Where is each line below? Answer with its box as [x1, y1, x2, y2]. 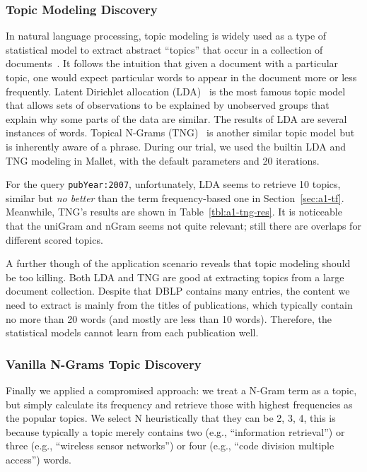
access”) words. [6, 452, 71, 466]
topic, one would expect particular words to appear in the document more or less [6, 70, 357, 84]
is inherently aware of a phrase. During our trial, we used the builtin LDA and [6, 138, 346, 153]
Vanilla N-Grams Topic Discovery [6, 355, 202, 372]
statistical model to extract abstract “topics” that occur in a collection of [6, 42, 323, 57]
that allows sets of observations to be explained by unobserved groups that [6, 98, 330, 112]
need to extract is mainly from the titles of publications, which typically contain [6, 297, 353, 312]
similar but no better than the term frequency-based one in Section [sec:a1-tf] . [6, 190, 344, 205]
